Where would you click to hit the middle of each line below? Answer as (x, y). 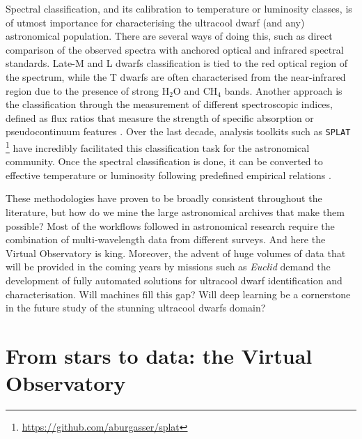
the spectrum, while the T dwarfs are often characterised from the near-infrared (176, 76)
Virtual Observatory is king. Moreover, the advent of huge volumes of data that (176, 253)
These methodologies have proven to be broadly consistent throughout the (164, 198)
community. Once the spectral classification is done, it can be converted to (164, 161)
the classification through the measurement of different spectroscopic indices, (169, 104)
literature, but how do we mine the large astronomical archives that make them (175, 212)
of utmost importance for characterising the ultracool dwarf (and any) (155, 22)
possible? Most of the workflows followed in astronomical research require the (170, 225)
